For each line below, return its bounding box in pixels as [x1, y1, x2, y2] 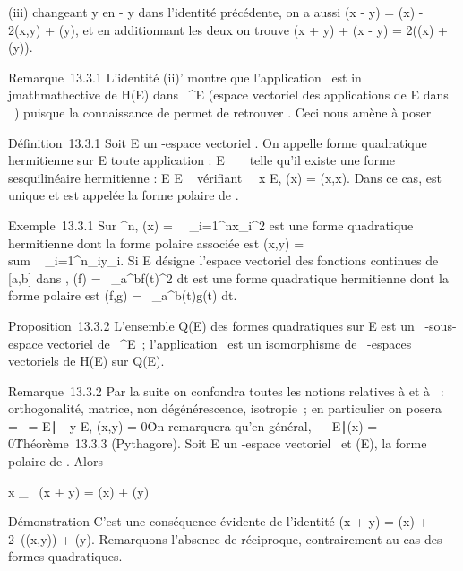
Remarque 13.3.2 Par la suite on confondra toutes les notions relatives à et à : [8, 381, 444, 400]
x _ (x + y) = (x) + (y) [8, 481, 150, 500]
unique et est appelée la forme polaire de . [8, 186, 239, 204]
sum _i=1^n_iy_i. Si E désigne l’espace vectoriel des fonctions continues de [8, 251, 439, 270]
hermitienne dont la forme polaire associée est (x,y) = [8, 233, 304, 252]
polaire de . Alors [8, 452, 103, 471]
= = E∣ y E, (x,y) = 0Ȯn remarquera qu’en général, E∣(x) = [8, 416, 378, 435]
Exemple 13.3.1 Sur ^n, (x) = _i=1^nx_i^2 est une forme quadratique [8, 215, 414, 234]
